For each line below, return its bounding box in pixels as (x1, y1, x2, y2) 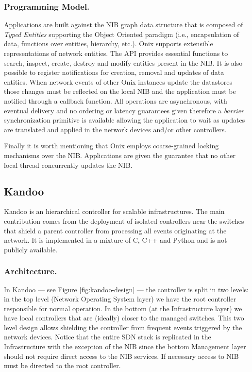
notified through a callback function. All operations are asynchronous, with (4, 95, 227, 106)
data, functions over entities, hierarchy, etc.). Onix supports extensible (4, 38, 213, 49)
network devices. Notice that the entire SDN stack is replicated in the (4, 332, 211, 342)
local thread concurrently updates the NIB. (4, 159, 133, 170)
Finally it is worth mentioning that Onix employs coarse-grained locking (4, 141, 219, 151)
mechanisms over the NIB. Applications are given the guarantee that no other (4, 150, 235, 160)
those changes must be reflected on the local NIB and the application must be (4, 86, 236, 96)
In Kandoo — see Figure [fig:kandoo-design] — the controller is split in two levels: (4, 284, 249, 294)
